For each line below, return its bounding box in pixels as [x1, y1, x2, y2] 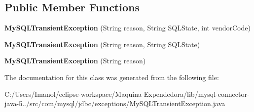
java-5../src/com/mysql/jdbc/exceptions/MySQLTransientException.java [4, 98, 225, 109]
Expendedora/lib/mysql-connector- [144, 88, 250, 99]
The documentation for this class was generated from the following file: [4, 72, 219, 82]
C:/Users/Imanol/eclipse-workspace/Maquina [4, 88, 142, 99]
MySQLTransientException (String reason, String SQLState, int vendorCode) [4, 23, 251, 33]
